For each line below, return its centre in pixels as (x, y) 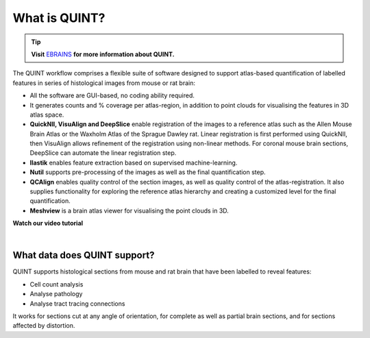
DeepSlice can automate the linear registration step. (103, 153)
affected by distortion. (44, 326)
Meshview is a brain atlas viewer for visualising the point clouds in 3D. (129, 210)
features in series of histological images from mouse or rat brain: (104, 83)
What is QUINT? (59, 18)
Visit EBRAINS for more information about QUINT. (103, 54)
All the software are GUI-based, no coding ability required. (112, 95)
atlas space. (47, 114)
